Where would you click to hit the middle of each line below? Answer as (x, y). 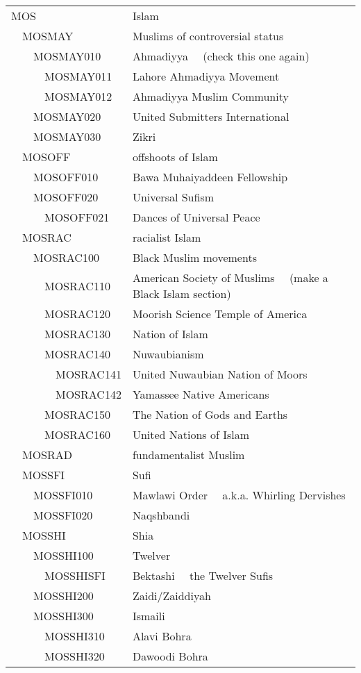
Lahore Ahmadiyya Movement (206, 76)
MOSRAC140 (77, 354)
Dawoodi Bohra (170, 656)
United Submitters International (211, 116)
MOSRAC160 (77, 434)
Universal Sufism (173, 197)
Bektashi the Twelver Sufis (203, 575)
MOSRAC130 (77, 334)
